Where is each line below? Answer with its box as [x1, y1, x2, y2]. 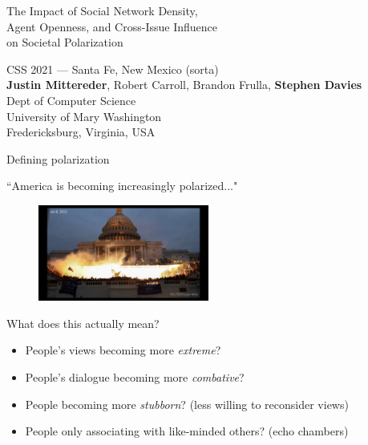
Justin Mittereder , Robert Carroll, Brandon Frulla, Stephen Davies [6, 76, 362, 93]
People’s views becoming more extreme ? [25, 342, 221, 358]
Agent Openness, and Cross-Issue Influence [6, 18, 217, 34]
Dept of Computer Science [6, 91, 136, 108]
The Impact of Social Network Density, [6, 2, 198, 18]
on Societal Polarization [6, 34, 123, 51]
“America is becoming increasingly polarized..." [6, 177, 238, 194]
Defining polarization [6, 150, 110, 167]
